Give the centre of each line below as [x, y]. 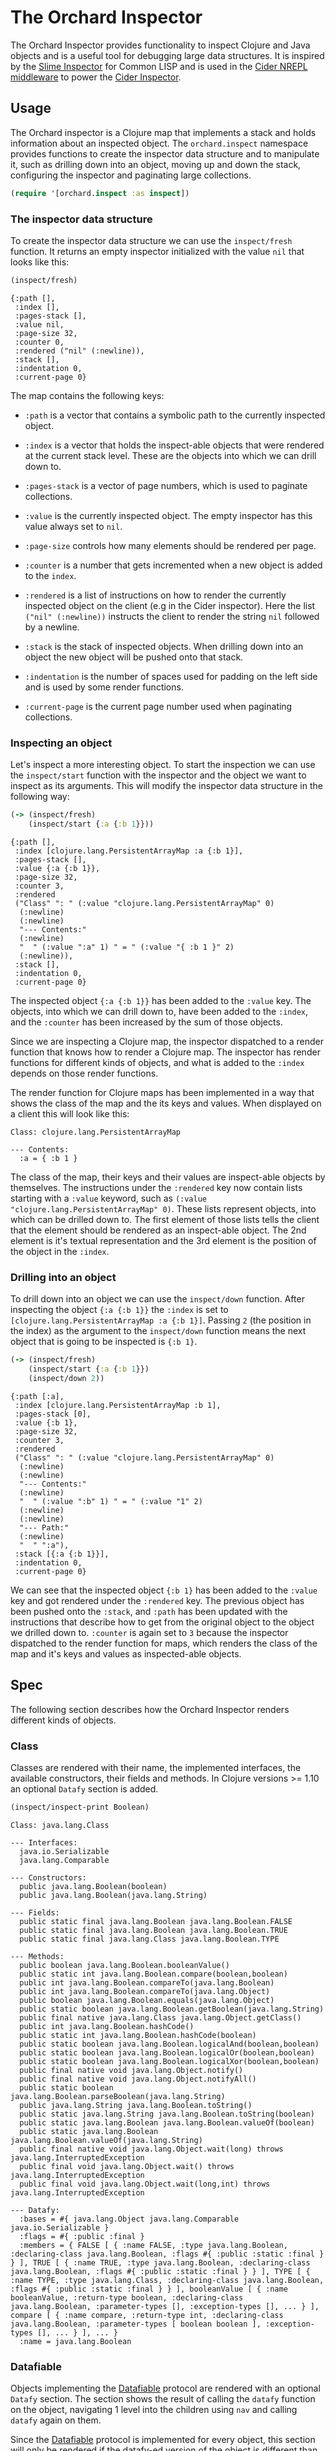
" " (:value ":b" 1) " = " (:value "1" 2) [111, 1501]
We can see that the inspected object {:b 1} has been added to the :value [164, 1590]
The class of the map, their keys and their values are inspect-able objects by [168, 1177]
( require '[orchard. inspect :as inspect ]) [100, 193]
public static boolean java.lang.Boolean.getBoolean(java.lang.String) [172, 2009]
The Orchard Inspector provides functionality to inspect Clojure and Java [160, 45]
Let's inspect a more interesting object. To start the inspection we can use [163, 765]
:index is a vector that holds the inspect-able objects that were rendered [174, 445]
